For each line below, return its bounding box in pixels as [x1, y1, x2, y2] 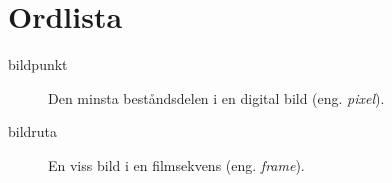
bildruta [8, 121, 58, 142]
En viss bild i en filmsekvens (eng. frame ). [48, 154, 305, 175]
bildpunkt [8, 54, 68, 75]
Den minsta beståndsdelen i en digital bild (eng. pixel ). [48, 87, 385, 108]
